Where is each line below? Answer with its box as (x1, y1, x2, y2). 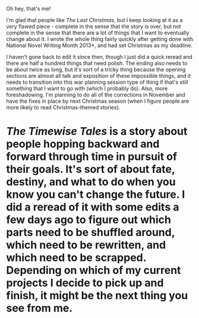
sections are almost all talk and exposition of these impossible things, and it (6, 73, 191, 79)
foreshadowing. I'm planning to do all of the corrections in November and (6, 92, 185, 98)
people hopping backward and (6, 137, 160, 151)
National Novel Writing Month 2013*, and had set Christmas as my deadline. (6, 42, 193, 49)
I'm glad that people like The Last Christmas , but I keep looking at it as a (6, 17, 183, 23)
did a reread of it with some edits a (6, 200, 179, 214)
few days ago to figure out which (6, 213, 171, 226)
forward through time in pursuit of (6, 150, 177, 163)
